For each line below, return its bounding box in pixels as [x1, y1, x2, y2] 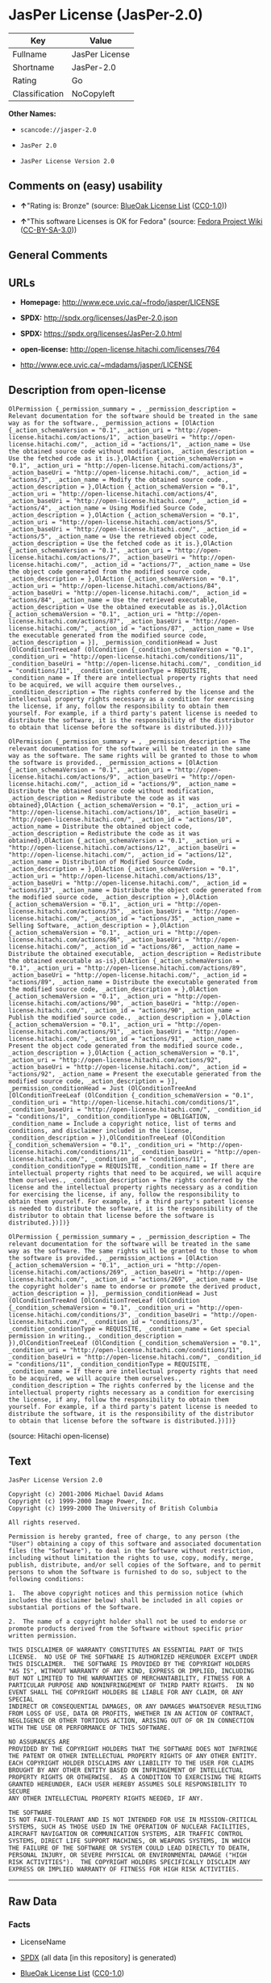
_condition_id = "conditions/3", [91, 1317, 204, 1326]
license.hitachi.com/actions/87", [8, 617, 125, 625]
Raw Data [8, 1894, 58, 1908]
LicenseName [19, 1937, 66, 1947]
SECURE [8, 1787, 31, 1795]
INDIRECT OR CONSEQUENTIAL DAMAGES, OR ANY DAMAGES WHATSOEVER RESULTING [8, 1702, 262, 1710]
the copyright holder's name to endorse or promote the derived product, [8, 1282, 262, 1291]
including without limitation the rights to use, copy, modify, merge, [8, 1554, 254, 1562]
